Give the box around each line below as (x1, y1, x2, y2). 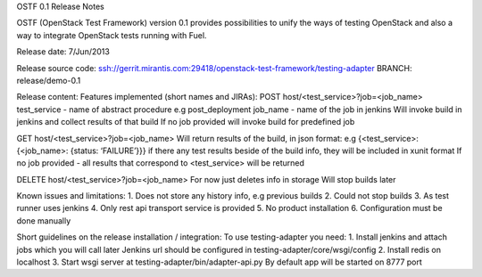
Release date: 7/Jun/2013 (16, 46, 111, 57)
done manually (16, 215, 71, 226)
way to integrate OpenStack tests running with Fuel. (16, 29, 207, 40)
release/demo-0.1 (16, 75, 81, 86)
